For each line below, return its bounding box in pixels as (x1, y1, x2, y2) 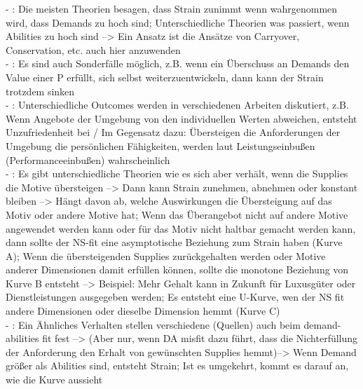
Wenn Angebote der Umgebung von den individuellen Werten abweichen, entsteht (6, 111, 357, 125)
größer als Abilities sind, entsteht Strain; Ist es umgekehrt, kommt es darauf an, (6, 358, 349, 373)
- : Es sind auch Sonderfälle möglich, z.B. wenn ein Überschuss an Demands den (6, 56, 350, 71)
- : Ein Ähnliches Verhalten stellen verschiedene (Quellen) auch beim (6, 317, 301, 332)
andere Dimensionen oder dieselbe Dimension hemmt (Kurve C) (6, 303, 280, 318)
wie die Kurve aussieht (6, 372, 103, 387)
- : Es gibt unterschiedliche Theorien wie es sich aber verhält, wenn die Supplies (6, 166, 348, 181)
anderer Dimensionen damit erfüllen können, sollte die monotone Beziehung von (6, 262, 349, 277)
